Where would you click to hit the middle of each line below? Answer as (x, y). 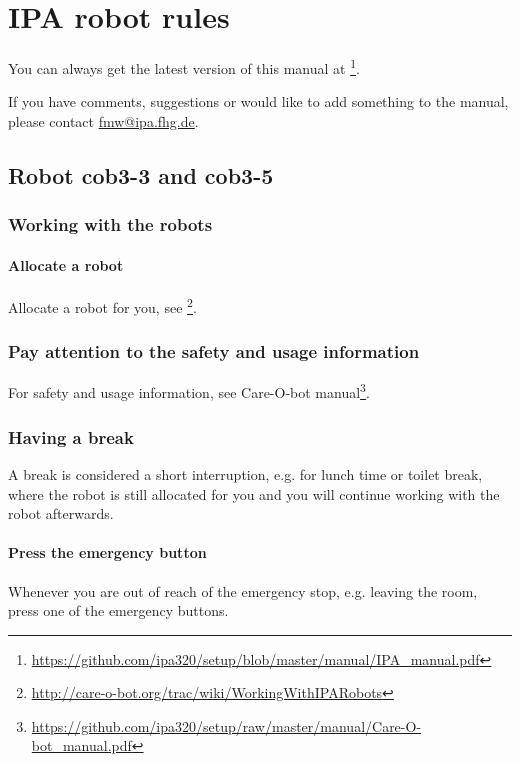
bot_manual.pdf (81, 745)
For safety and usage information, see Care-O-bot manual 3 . (189, 391)
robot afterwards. (61, 513)
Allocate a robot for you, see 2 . (102, 305)
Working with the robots (110, 224)
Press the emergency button (107, 552)
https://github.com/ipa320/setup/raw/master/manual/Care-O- (226, 725)
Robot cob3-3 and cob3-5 (141, 174)
